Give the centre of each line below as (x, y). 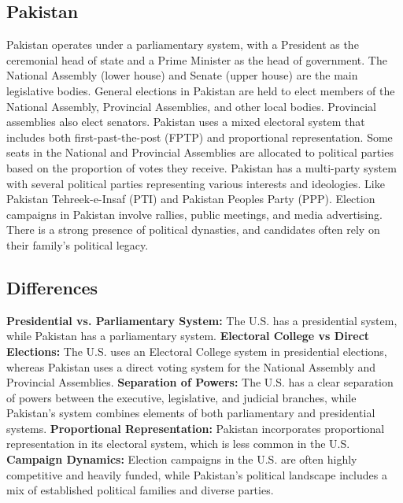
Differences (52, 287)
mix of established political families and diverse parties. (140, 490)
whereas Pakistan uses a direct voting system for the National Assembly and (191, 366)
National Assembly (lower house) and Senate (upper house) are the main (182, 75)
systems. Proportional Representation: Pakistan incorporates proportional (196, 428)
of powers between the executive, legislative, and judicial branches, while (181, 397)
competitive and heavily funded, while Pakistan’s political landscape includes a (197, 474)
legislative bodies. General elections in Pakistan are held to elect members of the (201, 90)
